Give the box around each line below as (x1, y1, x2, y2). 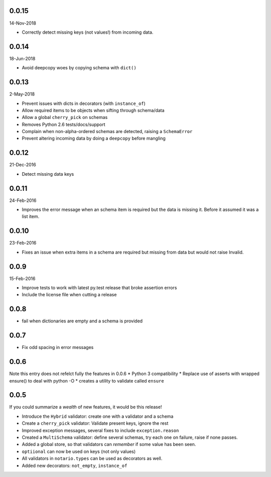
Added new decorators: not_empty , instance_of (22, 462, 127, 468)
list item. (22, 213, 40, 219)
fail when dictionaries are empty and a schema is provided (22, 318, 143, 324)
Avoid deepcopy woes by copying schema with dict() (22, 65, 137, 71)
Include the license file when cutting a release (22, 292, 117, 298)
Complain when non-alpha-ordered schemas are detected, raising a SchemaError (22, 129, 193, 135)
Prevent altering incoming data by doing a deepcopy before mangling (22, 136, 166, 142)
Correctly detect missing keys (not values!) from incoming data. (22, 29, 154, 35)
